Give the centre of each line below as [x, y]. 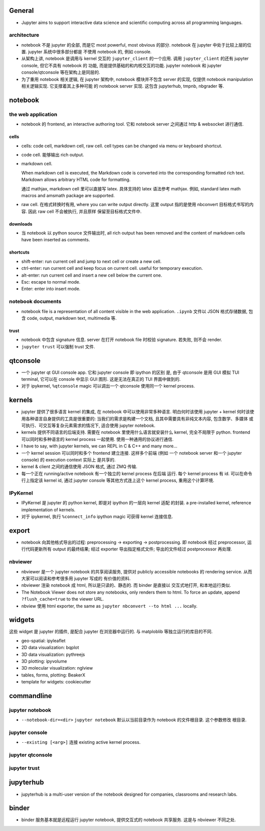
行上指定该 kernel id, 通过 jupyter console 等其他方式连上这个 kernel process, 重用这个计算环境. [118, 480]
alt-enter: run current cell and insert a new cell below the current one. [92, 275]
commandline [31, 696]
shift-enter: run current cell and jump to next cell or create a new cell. [92, 261]
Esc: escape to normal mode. [51, 282]
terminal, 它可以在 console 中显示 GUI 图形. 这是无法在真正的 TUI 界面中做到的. [101, 379]
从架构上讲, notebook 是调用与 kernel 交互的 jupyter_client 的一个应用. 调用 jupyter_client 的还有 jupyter [135, 58]
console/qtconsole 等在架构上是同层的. [61, 72]
